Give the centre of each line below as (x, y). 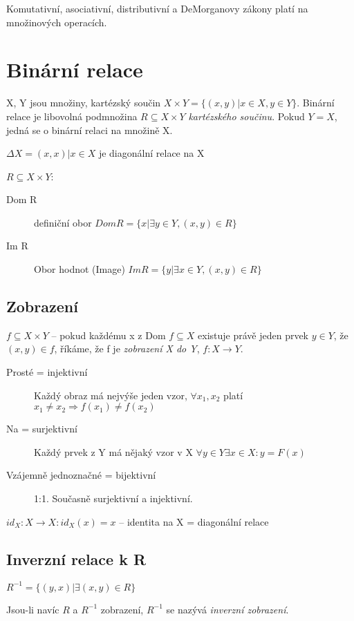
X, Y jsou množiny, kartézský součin (84, 103)
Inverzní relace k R (76, 558)
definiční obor (63, 222)
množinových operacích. (57, 22)
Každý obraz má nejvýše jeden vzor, (111, 395)
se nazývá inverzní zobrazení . (227, 609)
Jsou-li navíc (33, 609)
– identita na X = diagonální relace (194, 521)
